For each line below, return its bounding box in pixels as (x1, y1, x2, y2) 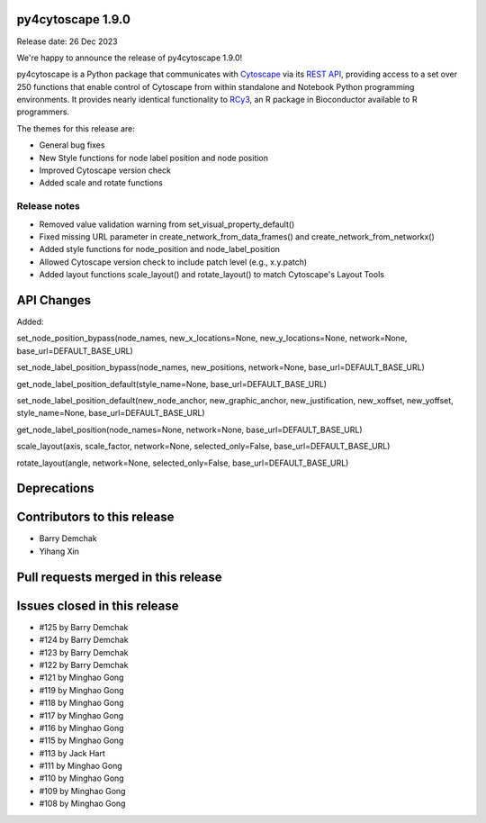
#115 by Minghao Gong (39, 735, 124, 746)
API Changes (16, 293, 92, 308)
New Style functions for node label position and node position (39, 152, 269, 163)
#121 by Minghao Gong (39, 672, 124, 683)
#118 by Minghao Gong (39, 698, 125, 709)
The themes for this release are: (16, 122, 135, 134)
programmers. (16, 106, 70, 117)
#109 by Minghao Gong (39, 785, 126, 796)
